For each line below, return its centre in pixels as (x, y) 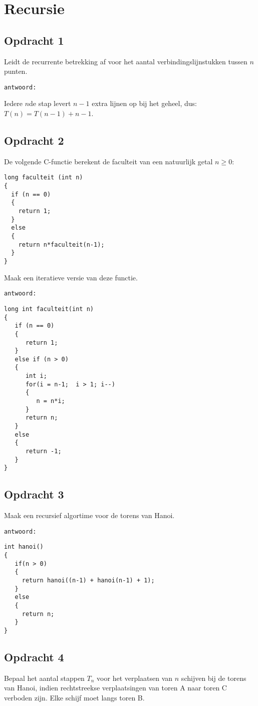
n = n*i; (51, 401)
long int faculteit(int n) (49, 309)
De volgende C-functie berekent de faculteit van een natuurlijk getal (108, 161)
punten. (16, 71)
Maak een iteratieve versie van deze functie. (71, 277)
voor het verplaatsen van (135, 678)
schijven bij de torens (214, 678)
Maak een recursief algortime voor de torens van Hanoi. (89, 515)
